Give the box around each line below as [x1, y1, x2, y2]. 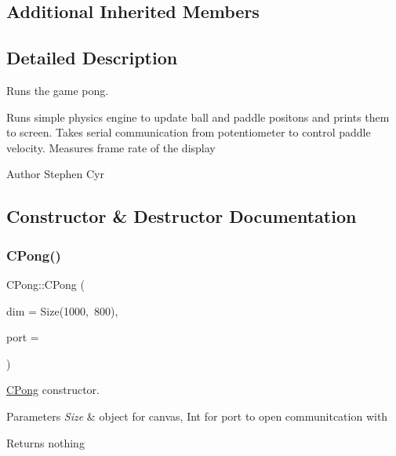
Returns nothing [6, 434, 85, 451]
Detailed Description [6, 46, 178, 70]
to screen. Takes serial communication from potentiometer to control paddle [6, 124, 371, 140]
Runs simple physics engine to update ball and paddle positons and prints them [6, 108, 390, 125]
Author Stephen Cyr [6, 166, 104, 182]
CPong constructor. [6, 381, 100, 398]
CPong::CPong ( [6, 275, 85, 292]
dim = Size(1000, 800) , [6, 302, 118, 319]
